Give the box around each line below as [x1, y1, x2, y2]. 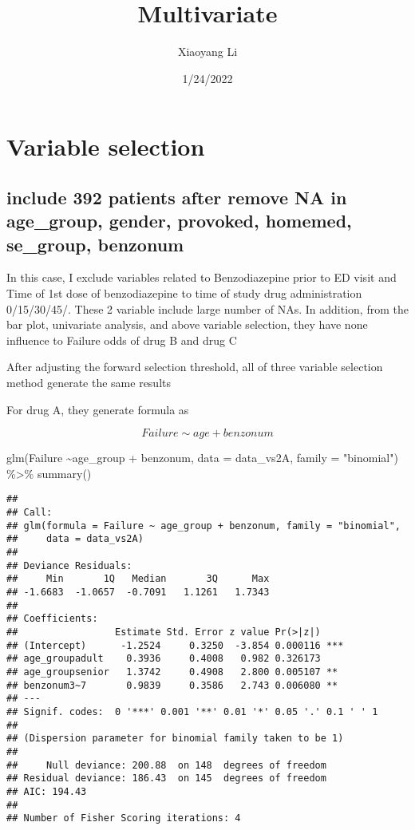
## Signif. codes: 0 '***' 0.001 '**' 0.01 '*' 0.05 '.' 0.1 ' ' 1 [6, 705, 378, 717]
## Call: [6, 507, 53, 519]
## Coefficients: [6, 613, 98, 625]
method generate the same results [6, 374, 171, 391]
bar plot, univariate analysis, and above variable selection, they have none [6, 316, 368, 333]
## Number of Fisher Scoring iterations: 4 [6, 812, 241, 824]
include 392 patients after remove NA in [6, 184, 347, 209]
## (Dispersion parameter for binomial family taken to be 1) [6, 733, 344, 745]
